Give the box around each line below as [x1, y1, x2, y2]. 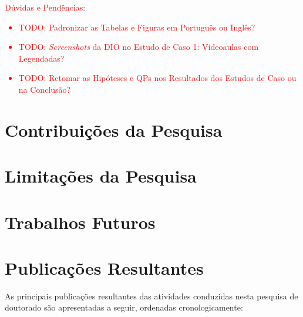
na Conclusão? [18, 83, 71, 95]
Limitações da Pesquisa [5, 164, 197, 188]
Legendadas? [18, 52, 65, 64]
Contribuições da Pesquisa [5, 117, 223, 141]
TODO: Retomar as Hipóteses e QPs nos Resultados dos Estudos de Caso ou [18, 72, 297, 84]
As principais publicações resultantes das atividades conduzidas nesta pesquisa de [5, 289, 298, 302]
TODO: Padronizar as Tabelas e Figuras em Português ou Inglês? [18, 21, 255, 33]
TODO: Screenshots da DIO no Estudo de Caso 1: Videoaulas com [18, 41, 259, 53]
